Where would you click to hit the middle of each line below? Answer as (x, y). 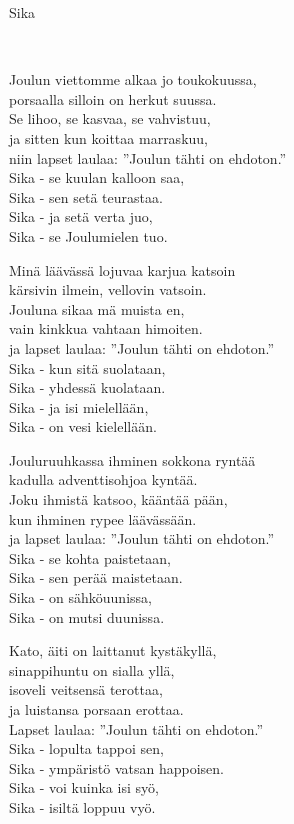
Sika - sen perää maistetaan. (96, 577)
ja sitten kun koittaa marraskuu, (108, 137)
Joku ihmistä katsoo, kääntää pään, (118, 499)
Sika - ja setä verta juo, (81, 216)
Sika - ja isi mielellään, (79, 406)
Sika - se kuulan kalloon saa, (97, 177)
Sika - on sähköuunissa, (80, 597)
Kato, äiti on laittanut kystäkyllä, (113, 650)
